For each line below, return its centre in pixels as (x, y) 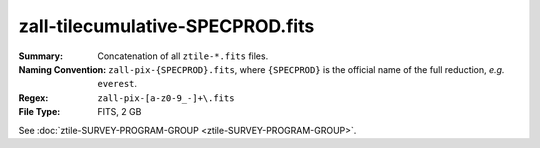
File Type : (39, 112)
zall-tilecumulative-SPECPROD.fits (166, 26)
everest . (117, 84)
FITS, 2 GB (119, 112)
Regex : (33, 97)
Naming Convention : (62, 69)
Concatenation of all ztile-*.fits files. (183, 56)
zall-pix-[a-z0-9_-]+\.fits (166, 98)
